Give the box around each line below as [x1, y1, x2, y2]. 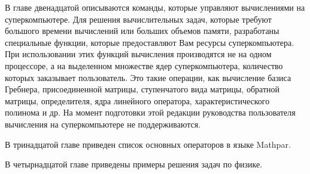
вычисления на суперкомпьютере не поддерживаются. [5, 117, 201, 130]
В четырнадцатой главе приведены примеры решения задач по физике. [5, 158, 263, 170]
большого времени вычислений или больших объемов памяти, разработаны [5, 24, 279, 37]
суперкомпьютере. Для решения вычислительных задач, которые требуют [5, 13, 272, 25]
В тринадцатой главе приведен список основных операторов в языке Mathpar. [5, 138, 291, 150]
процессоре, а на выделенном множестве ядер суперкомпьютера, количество [5, 59, 283, 72]
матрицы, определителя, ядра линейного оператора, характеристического [5, 94, 270, 107]
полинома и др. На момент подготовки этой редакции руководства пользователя [5, 106, 296, 119]
